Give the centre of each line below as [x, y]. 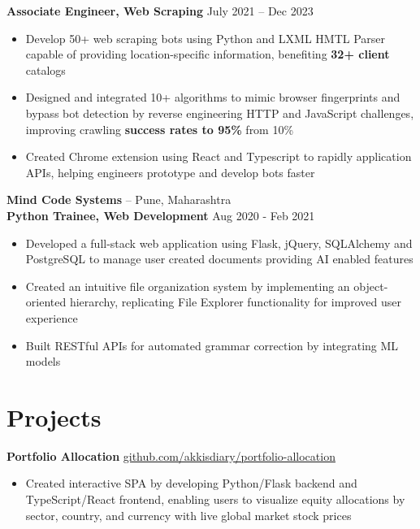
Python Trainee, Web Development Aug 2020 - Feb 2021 [161, 215]
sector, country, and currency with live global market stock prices [188, 515]
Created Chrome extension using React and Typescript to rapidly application [219, 156]
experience [52, 317]
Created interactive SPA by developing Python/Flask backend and [191, 483]
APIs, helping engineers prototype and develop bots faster [170, 172]
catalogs [45, 69]
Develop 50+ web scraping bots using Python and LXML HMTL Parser [206, 38]
